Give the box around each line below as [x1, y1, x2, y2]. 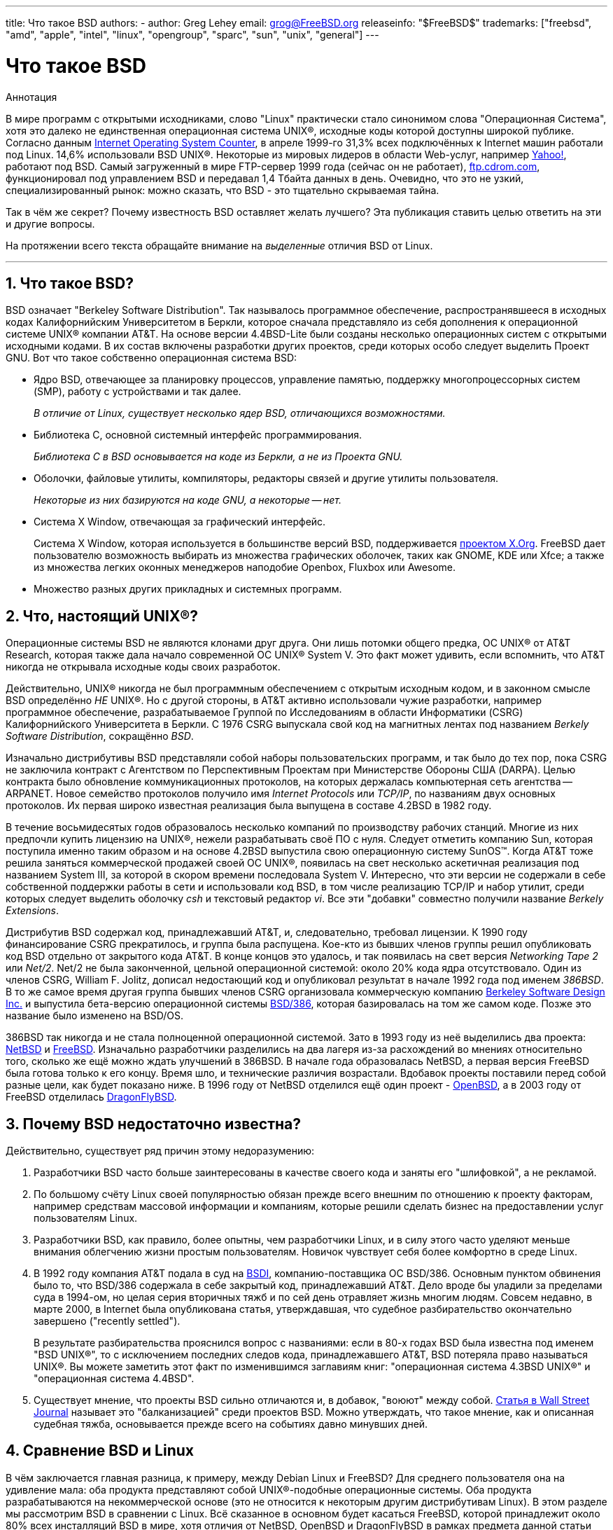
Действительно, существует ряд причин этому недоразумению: [6, 1145, 315, 1157]
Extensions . [6, 904, 59, 917]
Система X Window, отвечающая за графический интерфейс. [34, 516, 326, 528]
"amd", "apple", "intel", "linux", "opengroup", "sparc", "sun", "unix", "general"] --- [6, 29, 379, 41]
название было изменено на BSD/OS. [6, 1009, 184, 1022]
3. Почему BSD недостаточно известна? [6, 1115, 301, 1133]
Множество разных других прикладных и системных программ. [34, 583, 342, 595]
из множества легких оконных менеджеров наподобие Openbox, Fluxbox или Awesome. [34, 561, 456, 574]
